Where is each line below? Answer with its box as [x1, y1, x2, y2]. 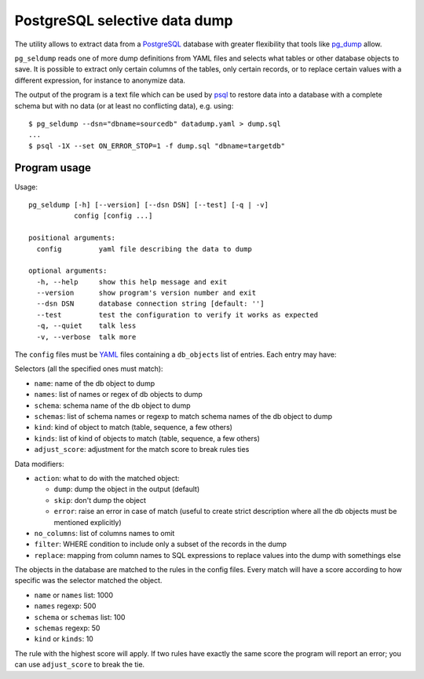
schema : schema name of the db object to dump [34, 401, 191, 410]
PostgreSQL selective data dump [14, 12, 233, 29]
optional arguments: [28, 266, 108, 275]
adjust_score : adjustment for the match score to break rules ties [34, 445, 250, 454]
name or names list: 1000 [34, 590, 114, 600]
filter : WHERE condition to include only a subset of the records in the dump [34, 539, 287, 549]
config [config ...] [73, 211, 153, 220]
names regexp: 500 [34, 601, 97, 611]
